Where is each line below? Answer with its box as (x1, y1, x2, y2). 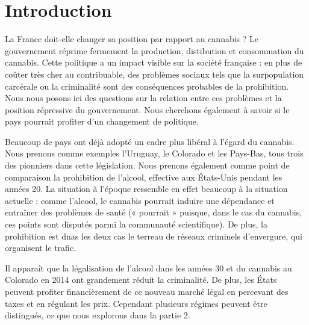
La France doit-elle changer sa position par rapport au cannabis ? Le (5, 32, 259, 45)
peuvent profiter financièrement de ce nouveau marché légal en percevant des (5, 285, 289, 297)
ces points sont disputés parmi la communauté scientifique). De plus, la (5, 218, 267, 231)
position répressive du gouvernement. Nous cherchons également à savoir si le (5, 103, 290, 116)
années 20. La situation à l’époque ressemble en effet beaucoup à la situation (5, 182, 288, 195)
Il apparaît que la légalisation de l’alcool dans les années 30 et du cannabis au (5, 261, 292, 274)
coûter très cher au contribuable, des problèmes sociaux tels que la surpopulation (5, 67, 304, 80)
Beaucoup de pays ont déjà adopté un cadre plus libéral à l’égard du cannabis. (5, 135, 295, 147)
